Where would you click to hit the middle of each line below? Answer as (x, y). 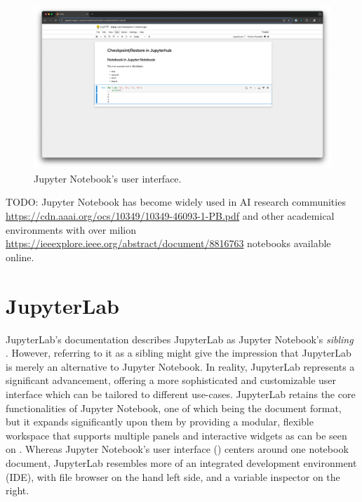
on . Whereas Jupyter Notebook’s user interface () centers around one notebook (177, 449)
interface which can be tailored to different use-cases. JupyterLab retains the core (181, 394)
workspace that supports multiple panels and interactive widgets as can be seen (176, 435)
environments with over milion (71, 229)
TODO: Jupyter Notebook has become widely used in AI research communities (176, 202)
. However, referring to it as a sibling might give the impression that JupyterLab (179, 353)
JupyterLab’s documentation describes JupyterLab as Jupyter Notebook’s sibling (180, 339)
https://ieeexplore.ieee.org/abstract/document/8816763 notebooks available (168, 243)
